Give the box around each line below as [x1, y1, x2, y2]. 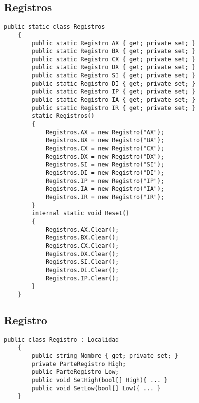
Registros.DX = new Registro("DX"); [45, 153, 164, 160]
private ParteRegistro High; [32, 360, 126, 367]
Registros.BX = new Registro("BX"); [45, 137, 164, 144]
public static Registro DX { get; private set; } [32, 64, 196, 71]
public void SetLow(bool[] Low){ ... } [32, 385, 161, 392]
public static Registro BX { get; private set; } [32, 48, 196, 55]
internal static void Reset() [32, 210, 129, 217]
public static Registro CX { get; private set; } [32, 55, 196, 63]
